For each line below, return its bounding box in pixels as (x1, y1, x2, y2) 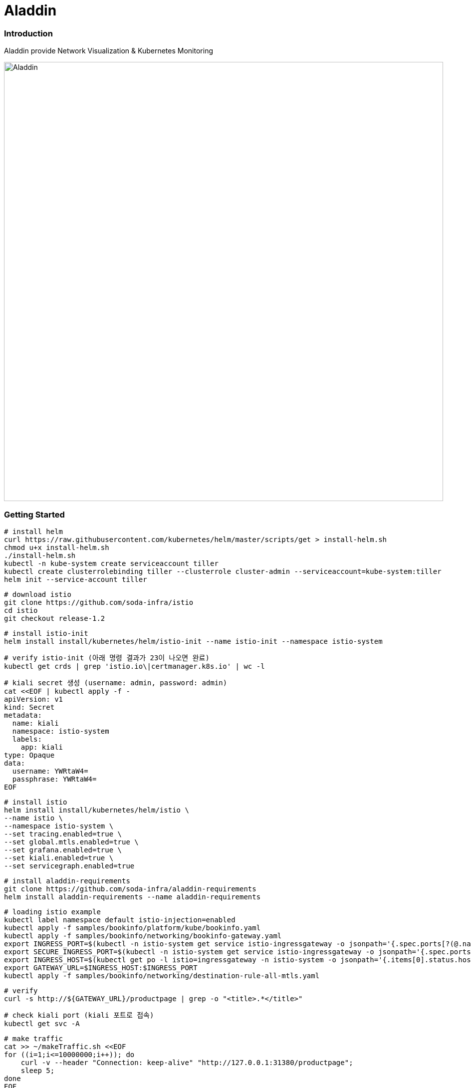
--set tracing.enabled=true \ (4, 829, 122, 838)
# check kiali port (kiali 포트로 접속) (4, 1011, 154, 1019)
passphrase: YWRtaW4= (12, 775, 97, 783)
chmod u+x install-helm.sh (4, 543, 109, 551)
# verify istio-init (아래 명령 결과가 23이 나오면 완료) (4, 653, 210, 662)
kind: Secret (4, 703, 55, 711)
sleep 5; (20, 1066, 55, 1075)
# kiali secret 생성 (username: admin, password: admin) (4, 678, 228, 687)
